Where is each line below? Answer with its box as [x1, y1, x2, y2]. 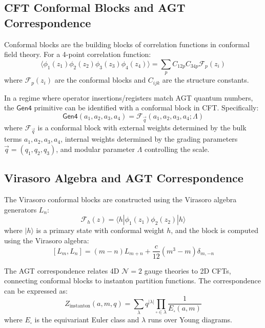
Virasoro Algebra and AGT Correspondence [4, 170, 243, 186]
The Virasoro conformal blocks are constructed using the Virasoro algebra [4, 194, 237, 205]
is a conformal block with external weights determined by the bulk [37, 122, 247, 132]
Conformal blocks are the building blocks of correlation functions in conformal [4, 38, 250, 49]
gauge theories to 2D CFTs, [144, 265, 231, 276]
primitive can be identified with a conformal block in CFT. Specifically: [34, 102, 259, 113]
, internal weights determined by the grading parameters [60, 133, 238, 144]
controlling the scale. [144, 143, 210, 154]
